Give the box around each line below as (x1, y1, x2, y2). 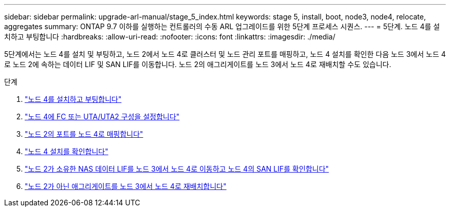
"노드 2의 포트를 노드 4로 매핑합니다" (25, 130, 143, 138)
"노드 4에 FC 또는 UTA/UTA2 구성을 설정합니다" (25, 112, 180, 121)
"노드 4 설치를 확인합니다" (25, 147, 108, 156)
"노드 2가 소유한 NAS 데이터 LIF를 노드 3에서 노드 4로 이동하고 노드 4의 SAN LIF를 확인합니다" (25, 164, 329, 173)
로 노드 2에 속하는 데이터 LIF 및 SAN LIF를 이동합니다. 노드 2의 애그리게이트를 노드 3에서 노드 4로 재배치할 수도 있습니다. (4, 60, 391, 69)
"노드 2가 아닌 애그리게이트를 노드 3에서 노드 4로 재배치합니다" (25, 182, 227, 191)
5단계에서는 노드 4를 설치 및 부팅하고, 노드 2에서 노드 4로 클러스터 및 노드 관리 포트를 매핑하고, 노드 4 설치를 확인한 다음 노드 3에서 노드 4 (4, 50, 446, 58)
